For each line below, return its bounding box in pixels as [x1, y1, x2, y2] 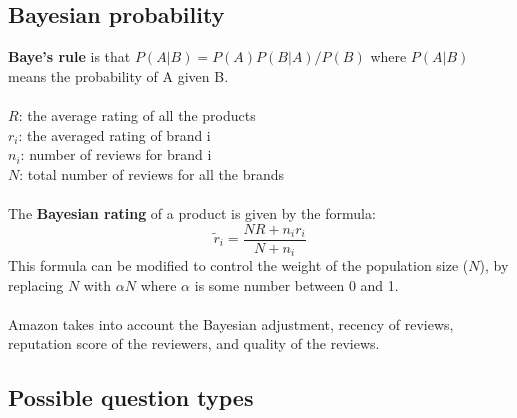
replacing [8, 274, 64, 295]
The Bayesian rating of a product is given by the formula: [8, 202, 376, 223]
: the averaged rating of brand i [18, 124, 211, 145]
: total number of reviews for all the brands [19, 163, 285, 184]
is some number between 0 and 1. [194, 274, 399, 295]
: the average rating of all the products [18, 104, 256, 125]
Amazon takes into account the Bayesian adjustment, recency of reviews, [8, 313, 454, 334]
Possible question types [8, 382, 254, 413]
